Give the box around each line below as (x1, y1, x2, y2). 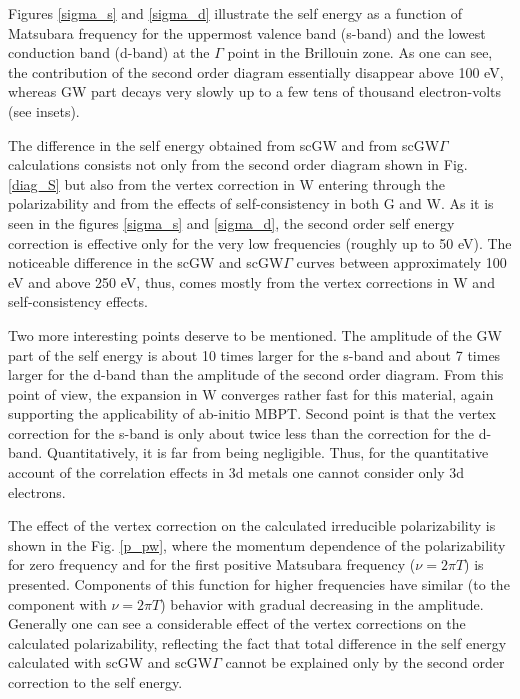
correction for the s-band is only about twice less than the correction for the (8, 422, 475, 443)
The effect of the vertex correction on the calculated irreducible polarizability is (8, 515, 496, 536)
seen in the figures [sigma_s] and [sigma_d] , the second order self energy (8, 212, 455, 233)
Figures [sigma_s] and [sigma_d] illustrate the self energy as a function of (8, 3, 462, 23)
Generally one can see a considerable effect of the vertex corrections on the (8, 613, 466, 634)
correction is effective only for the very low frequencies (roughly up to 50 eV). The (8, 232, 512, 253)
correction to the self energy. (8, 672, 183, 692)
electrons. (8, 481, 66, 502)
